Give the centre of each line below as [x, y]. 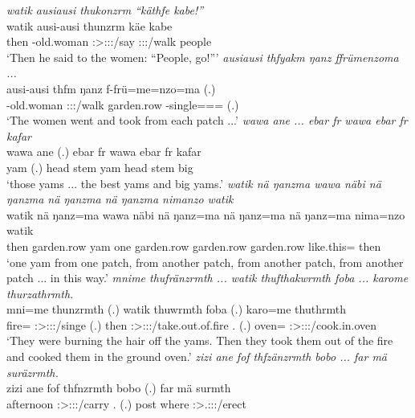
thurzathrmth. [40, 293]
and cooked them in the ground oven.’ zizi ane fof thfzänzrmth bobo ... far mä [197, 357]
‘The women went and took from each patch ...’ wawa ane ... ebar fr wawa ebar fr [207, 120]
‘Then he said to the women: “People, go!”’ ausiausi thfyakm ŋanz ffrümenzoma [203, 57]
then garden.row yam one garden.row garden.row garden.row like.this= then [194, 246]
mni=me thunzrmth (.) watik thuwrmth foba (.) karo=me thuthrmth [176, 309]
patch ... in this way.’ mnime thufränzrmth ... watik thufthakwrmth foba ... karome [207, 278]
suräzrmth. [33, 372]
